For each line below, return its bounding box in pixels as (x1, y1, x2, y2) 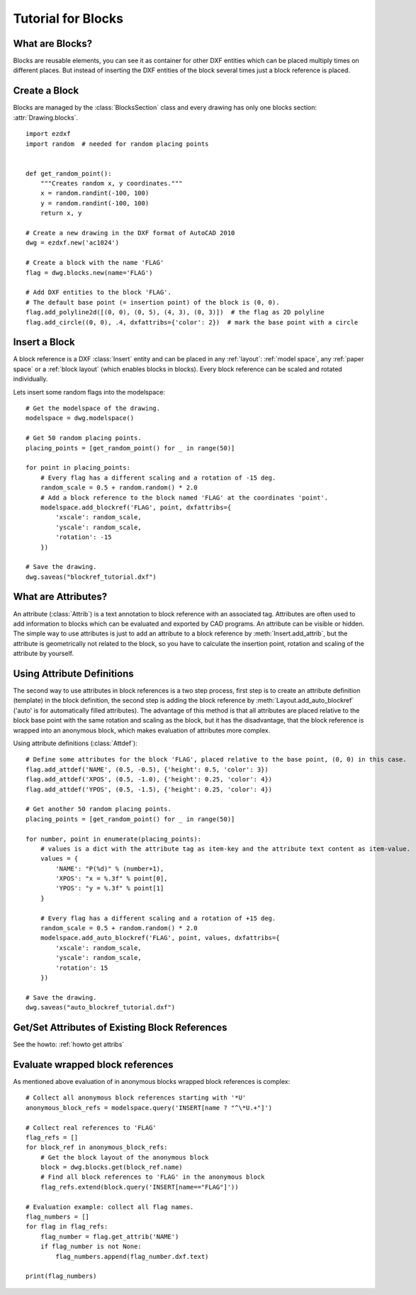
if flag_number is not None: (40, 1243, 142, 1250)
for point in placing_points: (26, 464, 131, 472)
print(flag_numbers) (26, 1272, 97, 1280)
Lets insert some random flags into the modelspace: (13, 388, 166, 396)
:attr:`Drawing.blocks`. (13, 113, 78, 122)
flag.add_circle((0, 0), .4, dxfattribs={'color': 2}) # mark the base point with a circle (26, 318, 359, 326)
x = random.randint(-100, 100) (40, 189, 150, 198)
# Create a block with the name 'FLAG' (26, 259, 164, 267)
